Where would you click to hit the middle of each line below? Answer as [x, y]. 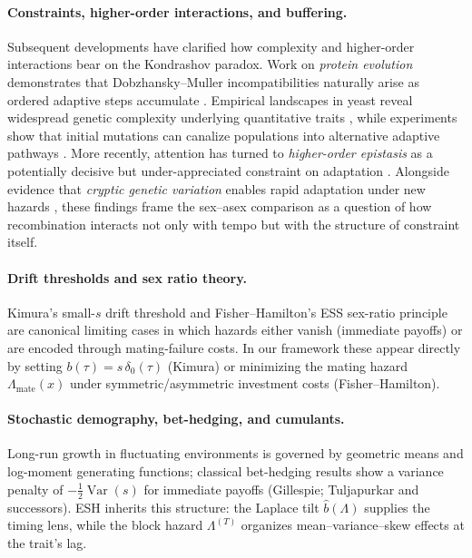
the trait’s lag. [47, 542]
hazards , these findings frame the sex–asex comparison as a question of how [220, 206]
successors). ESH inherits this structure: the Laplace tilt [163, 507]
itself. [23, 242]
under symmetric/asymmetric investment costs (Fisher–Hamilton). [255, 383]
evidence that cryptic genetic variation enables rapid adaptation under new [216, 188]
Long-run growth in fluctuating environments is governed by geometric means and [236, 453]
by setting [35, 365]
